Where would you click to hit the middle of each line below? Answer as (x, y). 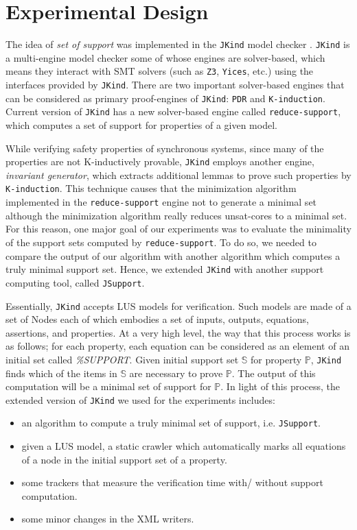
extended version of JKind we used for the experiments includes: (140, 399)
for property (276, 359)
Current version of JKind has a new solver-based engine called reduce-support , (173, 111)
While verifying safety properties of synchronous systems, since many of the (165, 148)
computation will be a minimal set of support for (108, 386)
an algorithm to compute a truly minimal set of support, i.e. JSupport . (171, 423)
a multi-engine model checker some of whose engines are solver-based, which (165, 57)
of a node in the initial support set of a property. (124, 459)
